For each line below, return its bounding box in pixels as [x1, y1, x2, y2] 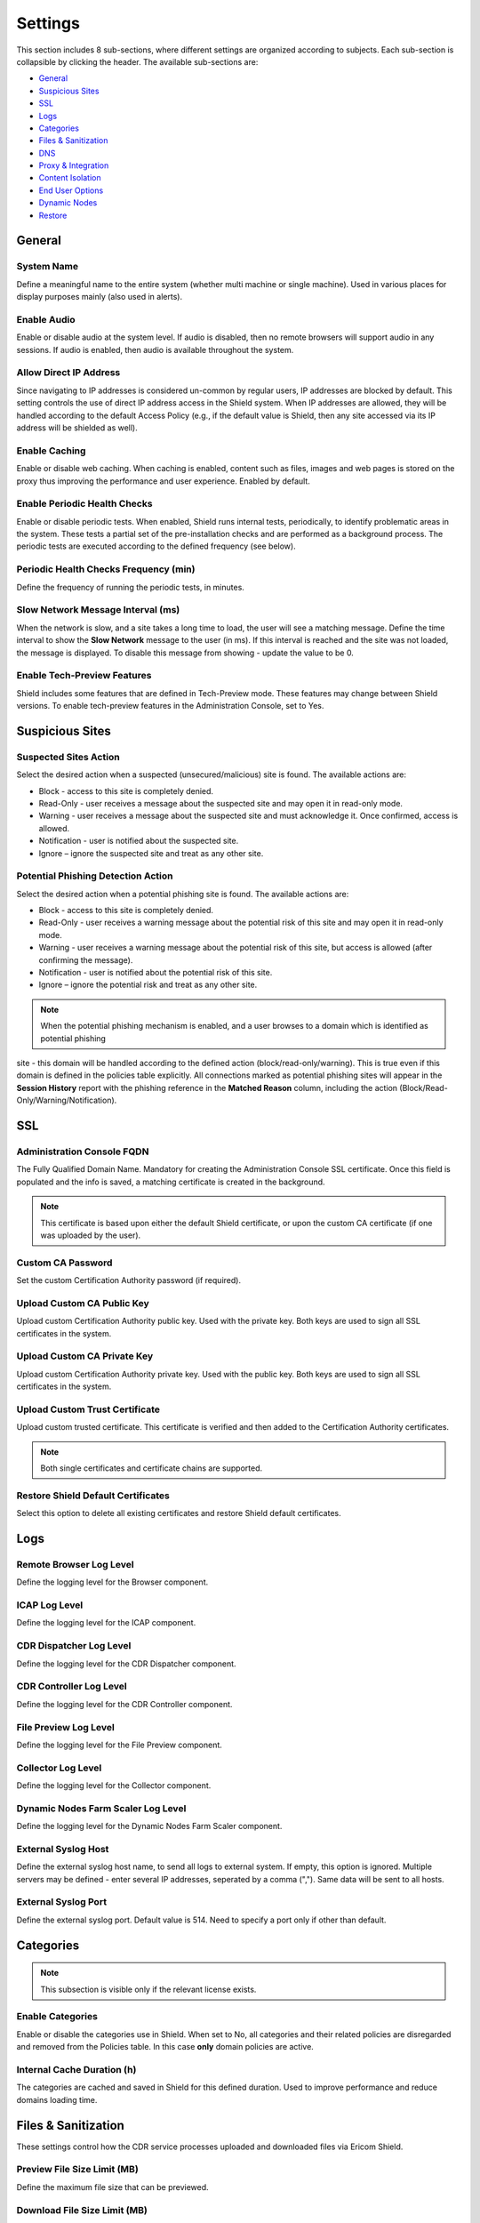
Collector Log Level [16, 1762, 102, 1774]
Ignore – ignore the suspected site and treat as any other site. [38, 847, 264, 858]
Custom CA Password [16, 1256, 113, 1269]
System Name [16, 261, 79, 273]
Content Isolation [38, 173, 101, 183]
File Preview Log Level [16, 1721, 115, 1733]
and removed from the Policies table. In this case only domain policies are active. [16, 2042, 315, 2052]
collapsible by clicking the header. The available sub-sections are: [16, 56, 259, 67]
